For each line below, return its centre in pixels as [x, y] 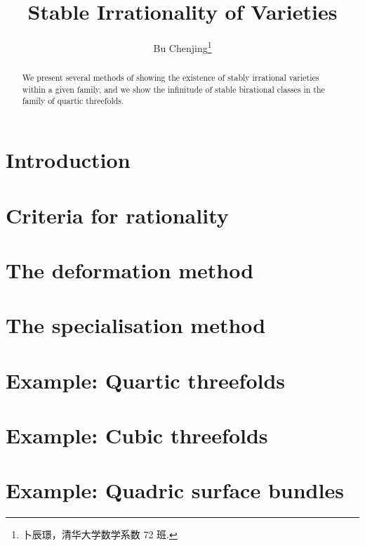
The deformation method [130, 269]
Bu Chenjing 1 [182, 47]
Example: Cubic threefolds [137, 435]
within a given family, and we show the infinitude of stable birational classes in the [173, 89]
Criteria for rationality [117, 215]
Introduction [68, 160]
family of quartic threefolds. [73, 101]
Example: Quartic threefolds [146, 380]
